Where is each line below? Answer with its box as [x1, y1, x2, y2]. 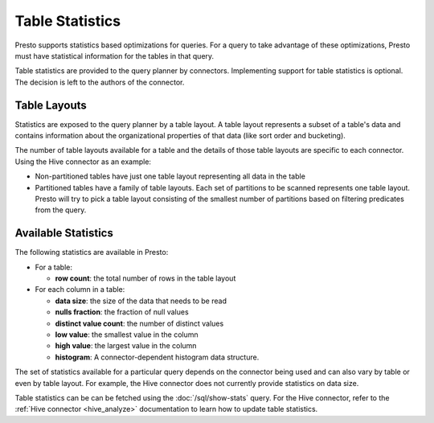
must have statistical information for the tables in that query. [14, 51, 215, 60]
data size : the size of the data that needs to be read [55, 296, 227, 306]
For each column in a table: [35, 285, 125, 294]
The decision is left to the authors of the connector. [14, 77, 185, 87]
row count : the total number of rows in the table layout [55, 273, 236, 283]
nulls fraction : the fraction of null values [55, 307, 189, 317]
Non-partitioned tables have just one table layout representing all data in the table [35, 171, 305, 181]
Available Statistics [14, 226, 114, 240]
